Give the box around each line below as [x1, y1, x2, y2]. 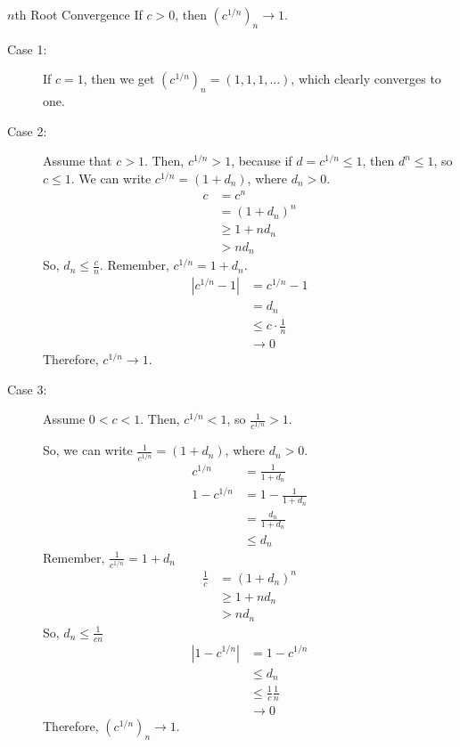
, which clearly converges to [291, 69, 441, 88]
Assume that [43, 151, 112, 170]
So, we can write [43, 441, 133, 459]
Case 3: [7, 379, 47, 398]
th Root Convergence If [14, 5, 143, 23]
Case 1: [7, 39, 47, 58]
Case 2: [7, 121, 47, 140]
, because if [231, 151, 292, 170]
